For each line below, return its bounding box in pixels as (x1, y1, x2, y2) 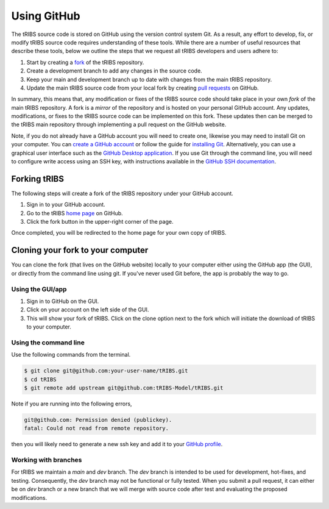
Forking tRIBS (11, 174, 64, 184)
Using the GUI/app (11, 285, 67, 293)
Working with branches (11, 456, 82, 465)
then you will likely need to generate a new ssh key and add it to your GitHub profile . (11, 441, 223, 448)
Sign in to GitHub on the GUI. (26, 297, 99, 305)
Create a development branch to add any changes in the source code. (26, 67, 202, 74)
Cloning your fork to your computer (11, 245, 149, 255)
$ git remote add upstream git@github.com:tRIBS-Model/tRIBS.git (24, 385, 224, 391)
